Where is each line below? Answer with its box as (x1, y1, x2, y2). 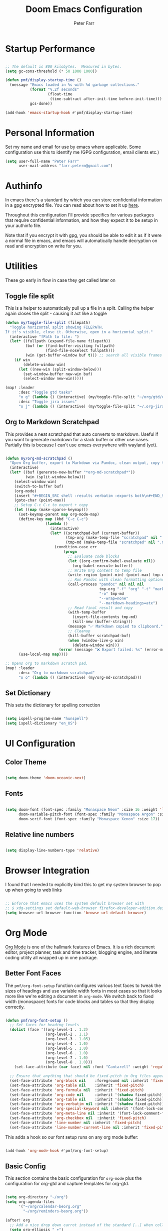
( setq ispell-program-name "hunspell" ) (5, 716, 88, 721)
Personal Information (5, 127, 95, 139)
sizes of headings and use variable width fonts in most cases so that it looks (5, 988, 162, 994)
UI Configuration (5, 738, 76, 749)
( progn (63, 549, 77, 554)
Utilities (5, 261, 38, 272)
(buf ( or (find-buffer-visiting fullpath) (25, 343, 115, 348)
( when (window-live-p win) (67, 638, 124, 643)
